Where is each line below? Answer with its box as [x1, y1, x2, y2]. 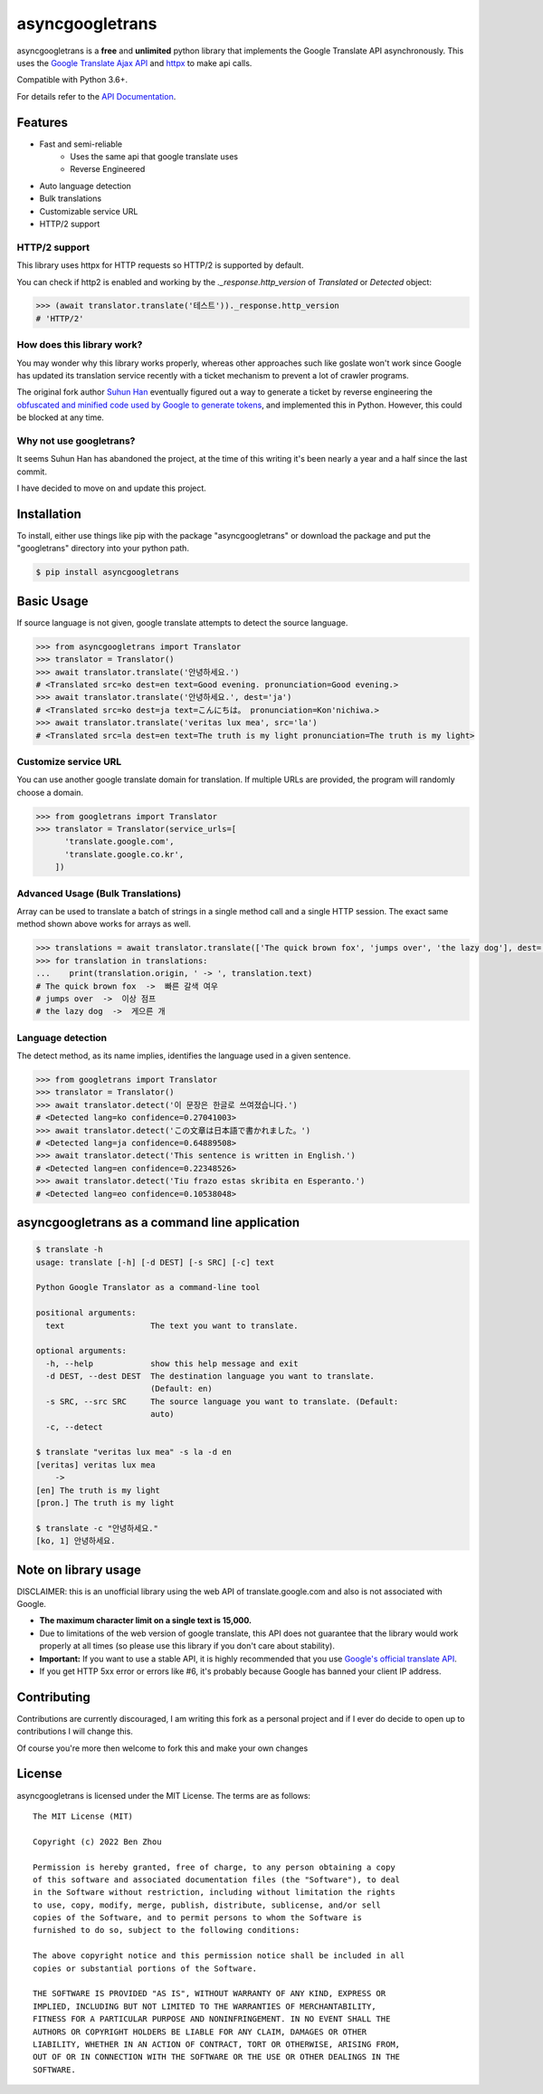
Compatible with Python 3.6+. [16, 74, 129, 85]
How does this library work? [16, 339, 143, 351]
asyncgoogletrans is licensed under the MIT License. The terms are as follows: [16, 1790, 311, 1801]
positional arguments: [35, 1308, 137, 1318]
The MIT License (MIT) [33, 1811, 134, 1821]
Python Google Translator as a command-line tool [35, 1282, 261, 1293]
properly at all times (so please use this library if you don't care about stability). [39, 1640, 335, 1651]
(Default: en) [149, 1383, 213, 1394]
